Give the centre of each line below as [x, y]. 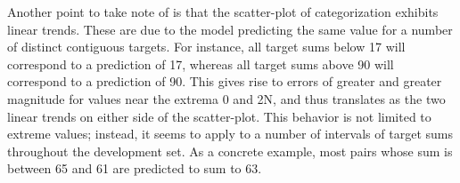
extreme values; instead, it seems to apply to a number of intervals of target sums [230, 134]
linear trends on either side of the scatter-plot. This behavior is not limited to [219, 116]
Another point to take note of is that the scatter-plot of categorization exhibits [223, 12]
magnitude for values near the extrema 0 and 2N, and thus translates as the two [226, 98]
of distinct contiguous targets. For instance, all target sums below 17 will [206, 47]
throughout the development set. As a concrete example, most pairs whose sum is [230, 151]
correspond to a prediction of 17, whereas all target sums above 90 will [201, 64]
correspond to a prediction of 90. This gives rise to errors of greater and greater [225, 81]
